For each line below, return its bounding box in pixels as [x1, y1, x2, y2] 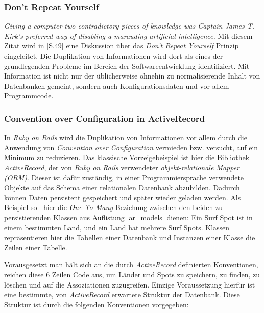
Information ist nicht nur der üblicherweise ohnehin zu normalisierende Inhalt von [4, 70, 260, 81]
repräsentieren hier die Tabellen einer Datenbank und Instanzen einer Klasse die [4, 232, 255, 243]
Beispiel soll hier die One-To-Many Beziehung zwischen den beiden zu [4, 202, 223, 213]
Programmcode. [4, 90, 54, 101]
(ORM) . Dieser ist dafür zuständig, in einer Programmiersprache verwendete [4, 172, 244, 182]
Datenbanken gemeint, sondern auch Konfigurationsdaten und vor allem [4, 80, 229, 91]
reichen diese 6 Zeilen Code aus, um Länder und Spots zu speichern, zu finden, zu [4, 269, 260, 279]
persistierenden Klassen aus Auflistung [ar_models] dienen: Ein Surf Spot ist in [4, 212, 253, 222]
